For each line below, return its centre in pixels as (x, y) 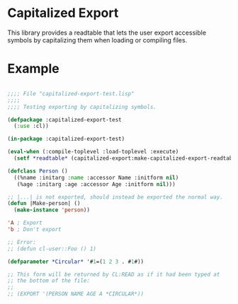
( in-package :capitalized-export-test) (66, 139)
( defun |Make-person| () (44, 204)
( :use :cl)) (32, 126)
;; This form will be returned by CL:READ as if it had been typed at (114, 274)
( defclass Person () (38, 171)
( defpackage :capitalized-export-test (64, 119)
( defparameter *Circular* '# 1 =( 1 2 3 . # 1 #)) (75, 262)
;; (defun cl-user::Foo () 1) (52, 249)
